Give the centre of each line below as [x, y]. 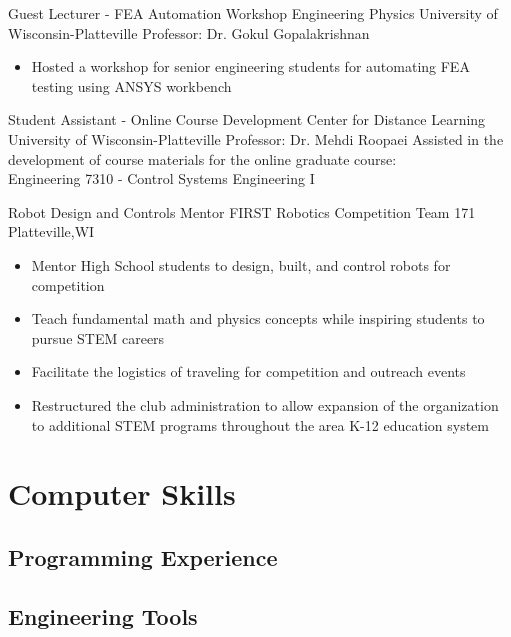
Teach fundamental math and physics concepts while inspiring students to [258, 318]
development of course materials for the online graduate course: [202, 158]
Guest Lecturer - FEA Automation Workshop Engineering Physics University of [253, 13]
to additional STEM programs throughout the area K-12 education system [260, 424]
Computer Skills [122, 493]
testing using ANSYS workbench [131, 85]
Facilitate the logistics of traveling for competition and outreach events [248, 371]
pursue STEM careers [98, 337]
